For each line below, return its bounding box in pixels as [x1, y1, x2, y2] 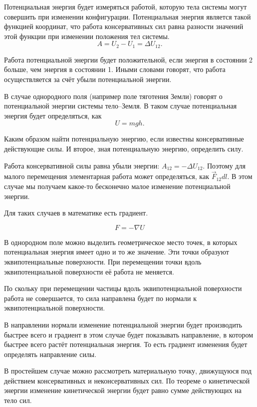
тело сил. [4, 395, 32, 405]
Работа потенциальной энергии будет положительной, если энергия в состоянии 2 [4, 54, 253, 64]
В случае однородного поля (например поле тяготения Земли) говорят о [4, 90, 223, 101]
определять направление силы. [4, 348, 97, 359]
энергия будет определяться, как [4, 110, 102, 120]
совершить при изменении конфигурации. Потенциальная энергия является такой [4, 11, 251, 21]
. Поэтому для [203, 160, 246, 170]
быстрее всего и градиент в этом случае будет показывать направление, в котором [4, 329, 254, 339]
